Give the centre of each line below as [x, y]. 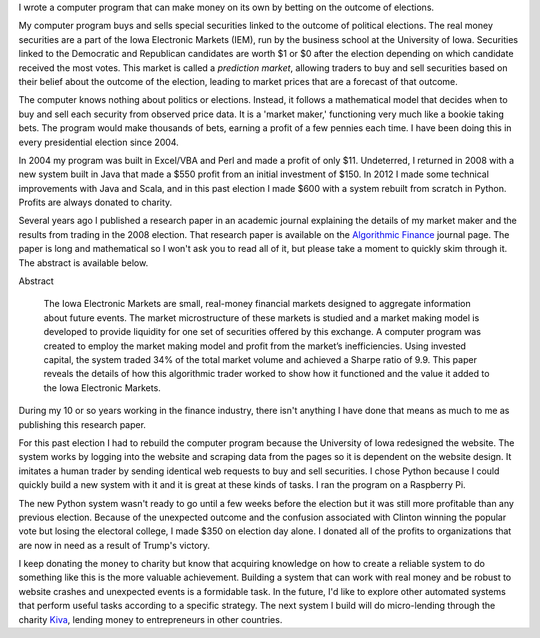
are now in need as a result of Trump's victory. [114, 545]
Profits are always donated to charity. [95, 202]
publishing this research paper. [82, 424]
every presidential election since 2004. [98, 142]
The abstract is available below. [83, 262]
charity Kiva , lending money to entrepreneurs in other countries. [150, 619]
